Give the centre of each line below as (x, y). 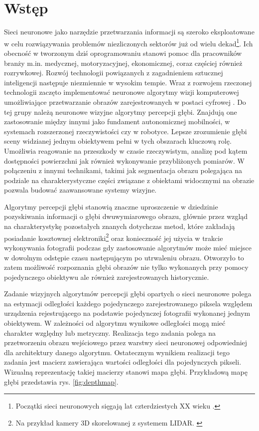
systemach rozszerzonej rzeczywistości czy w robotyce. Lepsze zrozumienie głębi (126, 131)
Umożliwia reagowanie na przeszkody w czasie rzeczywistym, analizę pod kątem (126, 150)
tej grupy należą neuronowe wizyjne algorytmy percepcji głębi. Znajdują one (121, 111)
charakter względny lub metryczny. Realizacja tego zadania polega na (110, 332)
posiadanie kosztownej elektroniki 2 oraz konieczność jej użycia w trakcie (114, 237)
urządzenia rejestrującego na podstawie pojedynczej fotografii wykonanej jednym (127, 313)
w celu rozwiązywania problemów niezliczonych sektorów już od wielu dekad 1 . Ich (129, 42)
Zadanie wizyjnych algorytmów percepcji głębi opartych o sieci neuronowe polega (128, 294)
